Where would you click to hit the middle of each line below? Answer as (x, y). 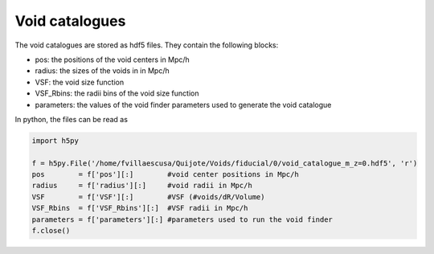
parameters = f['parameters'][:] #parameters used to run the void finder (182, 219)
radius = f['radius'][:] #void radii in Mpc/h (142, 186)
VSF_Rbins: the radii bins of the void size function (117, 93)
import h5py (55, 140)
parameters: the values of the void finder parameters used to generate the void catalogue (183, 104)
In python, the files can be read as (72, 119)
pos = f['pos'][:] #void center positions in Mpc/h (165, 174)
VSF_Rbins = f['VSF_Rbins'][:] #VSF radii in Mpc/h (140, 208)
